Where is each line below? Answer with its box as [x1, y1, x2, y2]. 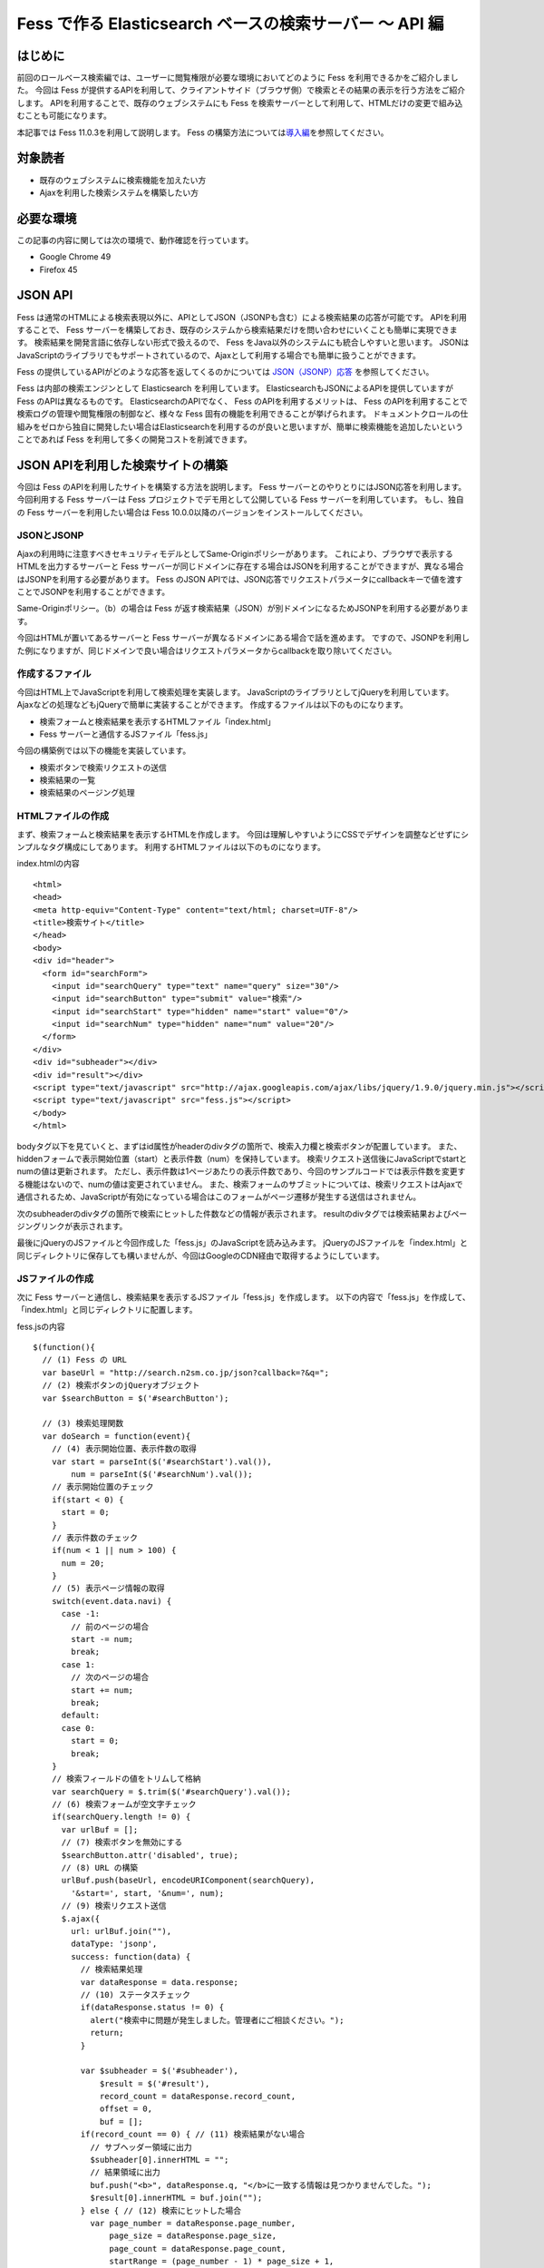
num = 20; [61, 1558, 105, 1569]
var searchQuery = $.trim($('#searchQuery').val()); [51, 1786, 292, 1796]
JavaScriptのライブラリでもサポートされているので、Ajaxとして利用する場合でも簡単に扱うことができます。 [16, 349, 421, 360]
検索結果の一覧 [39, 775, 95, 786]
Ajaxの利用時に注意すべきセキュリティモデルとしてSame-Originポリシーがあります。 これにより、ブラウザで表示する [16, 548, 453, 559]
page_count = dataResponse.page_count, [109, 2244, 287, 2253]
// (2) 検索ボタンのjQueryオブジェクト [42, 1380, 200, 1391]
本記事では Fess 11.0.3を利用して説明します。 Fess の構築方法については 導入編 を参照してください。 [16, 127, 389, 138]
